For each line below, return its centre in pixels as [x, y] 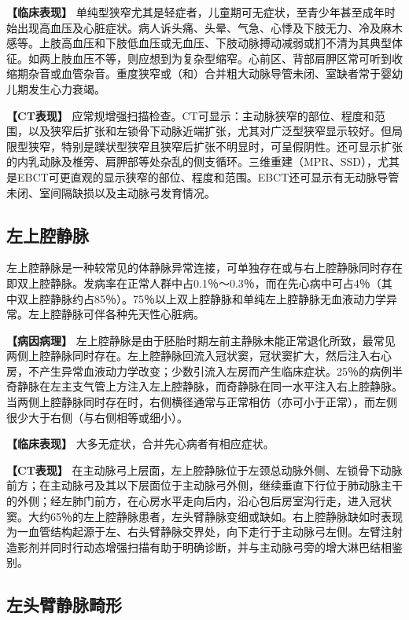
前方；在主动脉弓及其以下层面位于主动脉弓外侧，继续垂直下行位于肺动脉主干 [204, 485]
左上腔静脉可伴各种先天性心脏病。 [116, 314]
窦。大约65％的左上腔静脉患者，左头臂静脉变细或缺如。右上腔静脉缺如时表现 [204, 516]
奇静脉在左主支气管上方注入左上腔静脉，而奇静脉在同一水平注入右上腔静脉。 [204, 386]
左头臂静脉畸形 [64, 605]
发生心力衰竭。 [66, 88]
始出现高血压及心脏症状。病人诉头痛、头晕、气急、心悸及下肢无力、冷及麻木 [204, 27]
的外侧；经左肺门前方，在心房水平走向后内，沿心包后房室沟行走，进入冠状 [199, 501]
